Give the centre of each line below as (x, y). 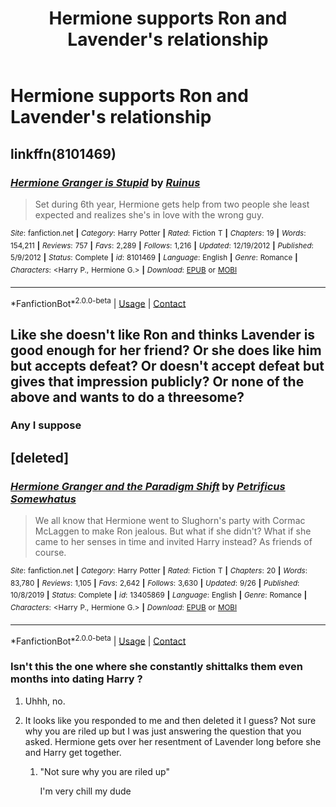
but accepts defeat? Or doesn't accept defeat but (167, 365)
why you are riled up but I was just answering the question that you (163, 731)
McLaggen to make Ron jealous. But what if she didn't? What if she (173, 531)
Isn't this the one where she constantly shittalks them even (156, 667)
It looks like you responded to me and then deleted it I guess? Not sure (170, 720)
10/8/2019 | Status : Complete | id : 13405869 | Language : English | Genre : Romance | (159, 595)
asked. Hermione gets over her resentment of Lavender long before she (173, 741)
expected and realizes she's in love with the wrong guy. (149, 214)
